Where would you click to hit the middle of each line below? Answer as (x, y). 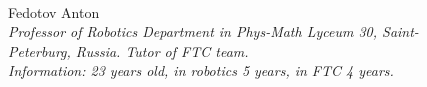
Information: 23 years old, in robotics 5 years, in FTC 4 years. (201, 70)
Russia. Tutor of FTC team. (162, 50)
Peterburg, (39, 50)
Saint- (400, 31)
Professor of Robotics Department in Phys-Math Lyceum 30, (193, 31)
